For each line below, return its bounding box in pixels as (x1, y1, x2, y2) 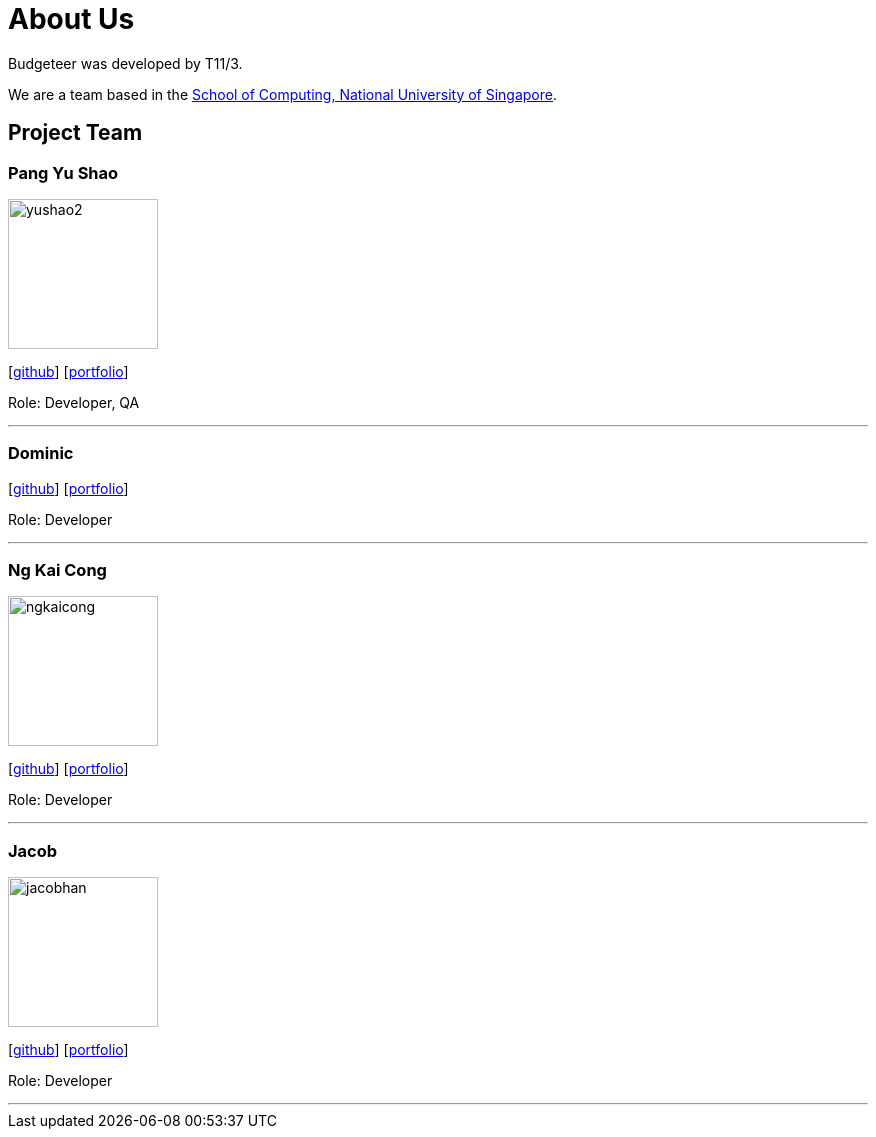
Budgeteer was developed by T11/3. (8, 54, 243, 72)
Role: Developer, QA (8, 393, 140, 411)
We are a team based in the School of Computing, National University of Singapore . (8, 85, 558, 103)
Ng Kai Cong (8, 560, 107, 581)
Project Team (8, 120, 143, 146)
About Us (8, 2, 135, 36)
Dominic (8, 443, 74, 464)
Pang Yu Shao (8, 162, 119, 183)
